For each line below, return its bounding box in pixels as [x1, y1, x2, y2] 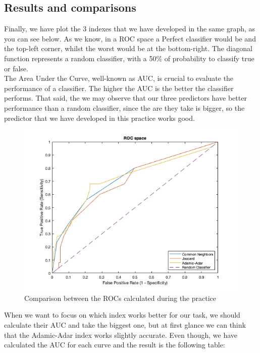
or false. [4, 63, 28, 73]
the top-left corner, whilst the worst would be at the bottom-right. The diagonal [4, 43, 252, 54]
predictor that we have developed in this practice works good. [4, 112, 195, 123]
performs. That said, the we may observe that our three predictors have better [4, 93, 247, 103]
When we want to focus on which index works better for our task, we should [4, 310, 240, 320]
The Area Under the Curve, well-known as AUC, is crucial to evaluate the [4, 73, 234, 83]
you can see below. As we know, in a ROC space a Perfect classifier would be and [4, 33, 256, 43]
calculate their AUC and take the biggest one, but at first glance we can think [4, 319, 246, 330]
